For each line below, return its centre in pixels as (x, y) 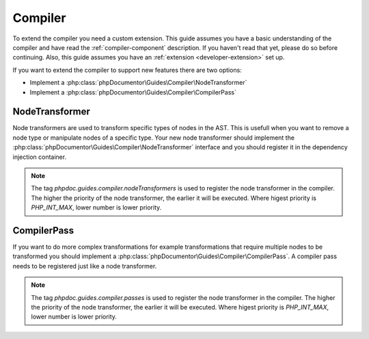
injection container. (40, 157)
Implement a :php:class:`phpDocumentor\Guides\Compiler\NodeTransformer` (138, 83)
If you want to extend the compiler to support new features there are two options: (127, 70)
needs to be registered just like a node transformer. (85, 266)
